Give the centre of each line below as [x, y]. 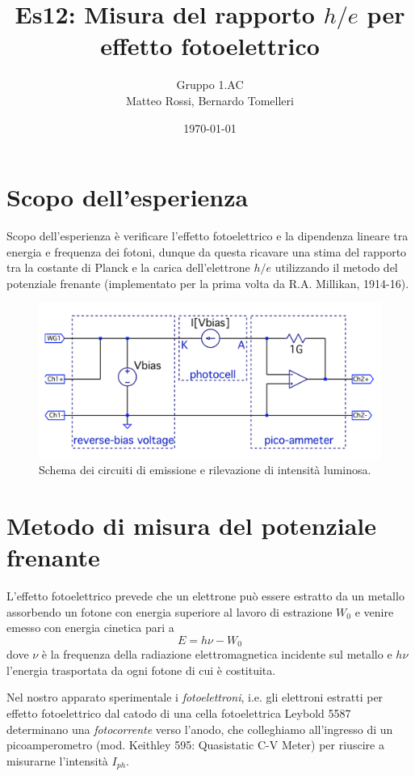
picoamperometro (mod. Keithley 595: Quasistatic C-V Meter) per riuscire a [195, 745]
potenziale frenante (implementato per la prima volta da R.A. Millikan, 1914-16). [208, 283]
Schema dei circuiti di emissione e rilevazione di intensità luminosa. [205, 470]
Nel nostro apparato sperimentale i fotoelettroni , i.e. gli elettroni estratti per [195, 697]
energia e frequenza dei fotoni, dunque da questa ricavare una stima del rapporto [207, 251]
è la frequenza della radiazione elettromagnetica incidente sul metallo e [217, 654]
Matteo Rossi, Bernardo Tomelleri [210, 100]
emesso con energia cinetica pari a [90, 628]
